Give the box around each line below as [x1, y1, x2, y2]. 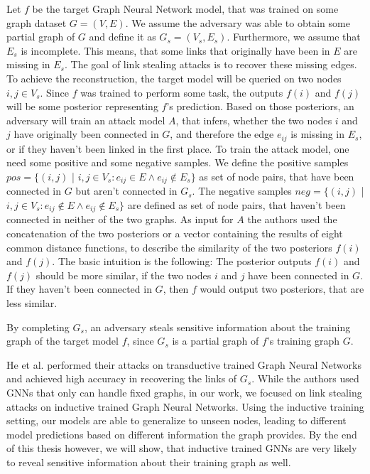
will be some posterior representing [6, 99, 158, 114]
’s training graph [266, 333, 339, 348]
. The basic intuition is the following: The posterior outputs [52, 254, 312, 269]
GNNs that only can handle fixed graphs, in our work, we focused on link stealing [6, 385, 362, 400]
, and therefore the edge [170, 126, 274, 141]
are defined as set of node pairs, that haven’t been [127, 198, 346, 212]
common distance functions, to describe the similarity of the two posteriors [6, 239, 332, 254]
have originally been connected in [13, 126, 159, 141]
